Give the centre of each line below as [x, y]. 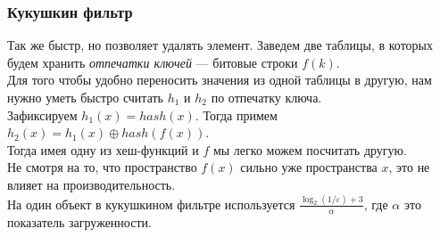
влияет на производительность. [91, 184]
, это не [409, 167]
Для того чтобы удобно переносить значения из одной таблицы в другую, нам [220, 80]
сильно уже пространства [309, 167]
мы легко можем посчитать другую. [310, 149]
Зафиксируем [42, 114]
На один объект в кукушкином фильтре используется [151, 204]
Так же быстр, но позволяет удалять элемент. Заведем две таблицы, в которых [220, 45]
